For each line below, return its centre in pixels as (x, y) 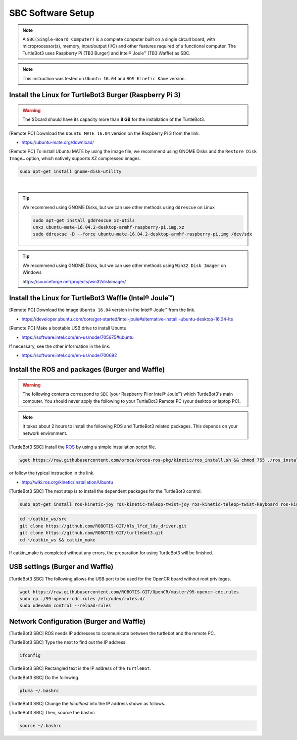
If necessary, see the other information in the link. (60, 346)
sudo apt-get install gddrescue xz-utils (84, 220)
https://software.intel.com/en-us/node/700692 (69, 355)
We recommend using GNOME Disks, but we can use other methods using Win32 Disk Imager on (124, 265)
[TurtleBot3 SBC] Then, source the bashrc (52, 712)
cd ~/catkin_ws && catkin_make (58, 540)
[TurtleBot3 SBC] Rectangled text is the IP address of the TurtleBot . (80, 668)
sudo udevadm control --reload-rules (65, 606)
